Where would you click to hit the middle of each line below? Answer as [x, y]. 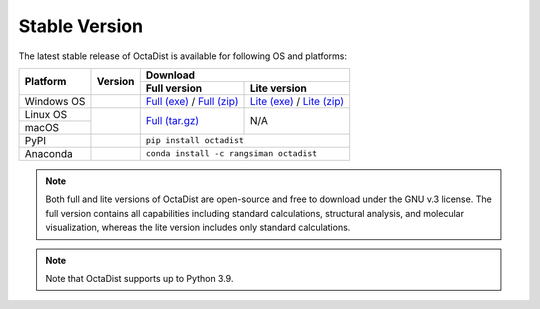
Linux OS [46, 114]
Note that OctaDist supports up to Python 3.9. [139, 278]
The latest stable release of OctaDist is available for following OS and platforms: [183, 56]
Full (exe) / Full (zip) [192, 101]
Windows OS [55, 101]
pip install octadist [195, 140]
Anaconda [49, 153]
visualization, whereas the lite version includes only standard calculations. [198, 227]
